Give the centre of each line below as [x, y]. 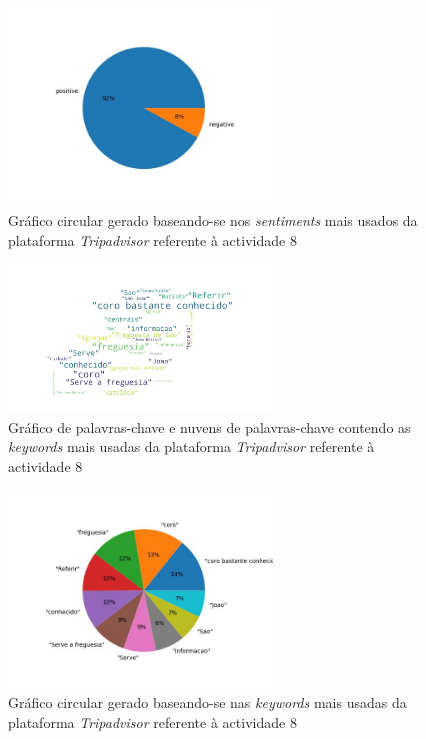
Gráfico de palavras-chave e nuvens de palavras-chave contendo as [209, 426]
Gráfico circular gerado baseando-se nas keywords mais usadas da [207, 702]
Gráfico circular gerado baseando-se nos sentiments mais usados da [213, 220]
